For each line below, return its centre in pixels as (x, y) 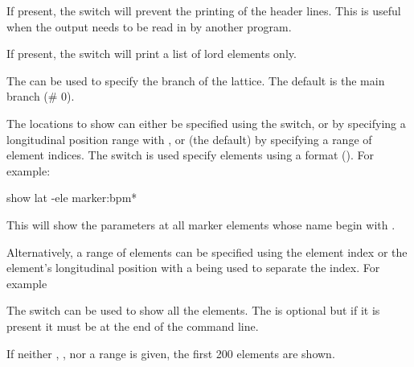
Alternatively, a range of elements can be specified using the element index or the (207, 252)
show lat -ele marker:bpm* (72, 198)
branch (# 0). (41, 96)
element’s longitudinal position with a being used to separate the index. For (193, 268)
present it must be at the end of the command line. (133, 326)
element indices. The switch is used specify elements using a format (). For (190, 155)
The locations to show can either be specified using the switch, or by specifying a (206, 123)
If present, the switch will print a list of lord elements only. (152, 54)
